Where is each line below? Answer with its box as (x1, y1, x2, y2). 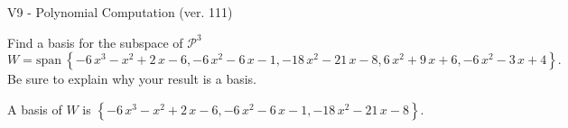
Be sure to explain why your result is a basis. (7, 69, 257, 88)
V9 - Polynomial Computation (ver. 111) (7, 3, 233, 21)
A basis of (7, 99, 62, 118)
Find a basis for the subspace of (7, 32, 183, 51)
